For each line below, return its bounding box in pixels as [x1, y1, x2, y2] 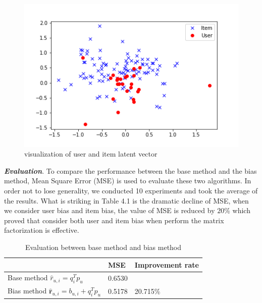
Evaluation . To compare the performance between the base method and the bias [4, 165, 257, 176]
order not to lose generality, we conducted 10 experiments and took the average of [4, 185, 258, 196]
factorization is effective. [4, 225, 79, 235]
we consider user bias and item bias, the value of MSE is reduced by [4, 205, 215, 216]
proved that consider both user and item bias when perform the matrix [4, 215, 224, 225]
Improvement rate [134, 259, 199, 270]
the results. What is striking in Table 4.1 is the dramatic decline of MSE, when [4, 195, 249, 206]
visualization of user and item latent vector [24, 148, 158, 159]
